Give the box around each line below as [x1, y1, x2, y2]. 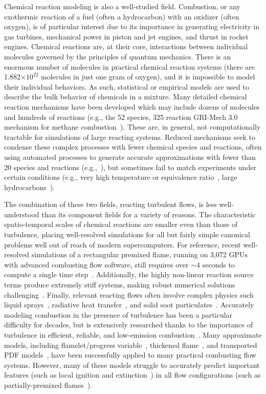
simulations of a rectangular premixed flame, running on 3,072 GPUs [31, 249, 248, 260]
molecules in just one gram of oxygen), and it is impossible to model [41, 71, 255, 82]
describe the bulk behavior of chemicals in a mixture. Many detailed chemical [4, 91, 247, 102]
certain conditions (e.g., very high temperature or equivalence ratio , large [4, 172, 237, 182]
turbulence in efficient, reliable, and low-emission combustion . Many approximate [4, 329, 262, 340]
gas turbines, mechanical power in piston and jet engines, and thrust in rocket [4, 31, 249, 42]
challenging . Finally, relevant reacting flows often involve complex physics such [4, 289, 254, 300]
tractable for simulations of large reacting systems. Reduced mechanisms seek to [4, 131, 255, 142]
